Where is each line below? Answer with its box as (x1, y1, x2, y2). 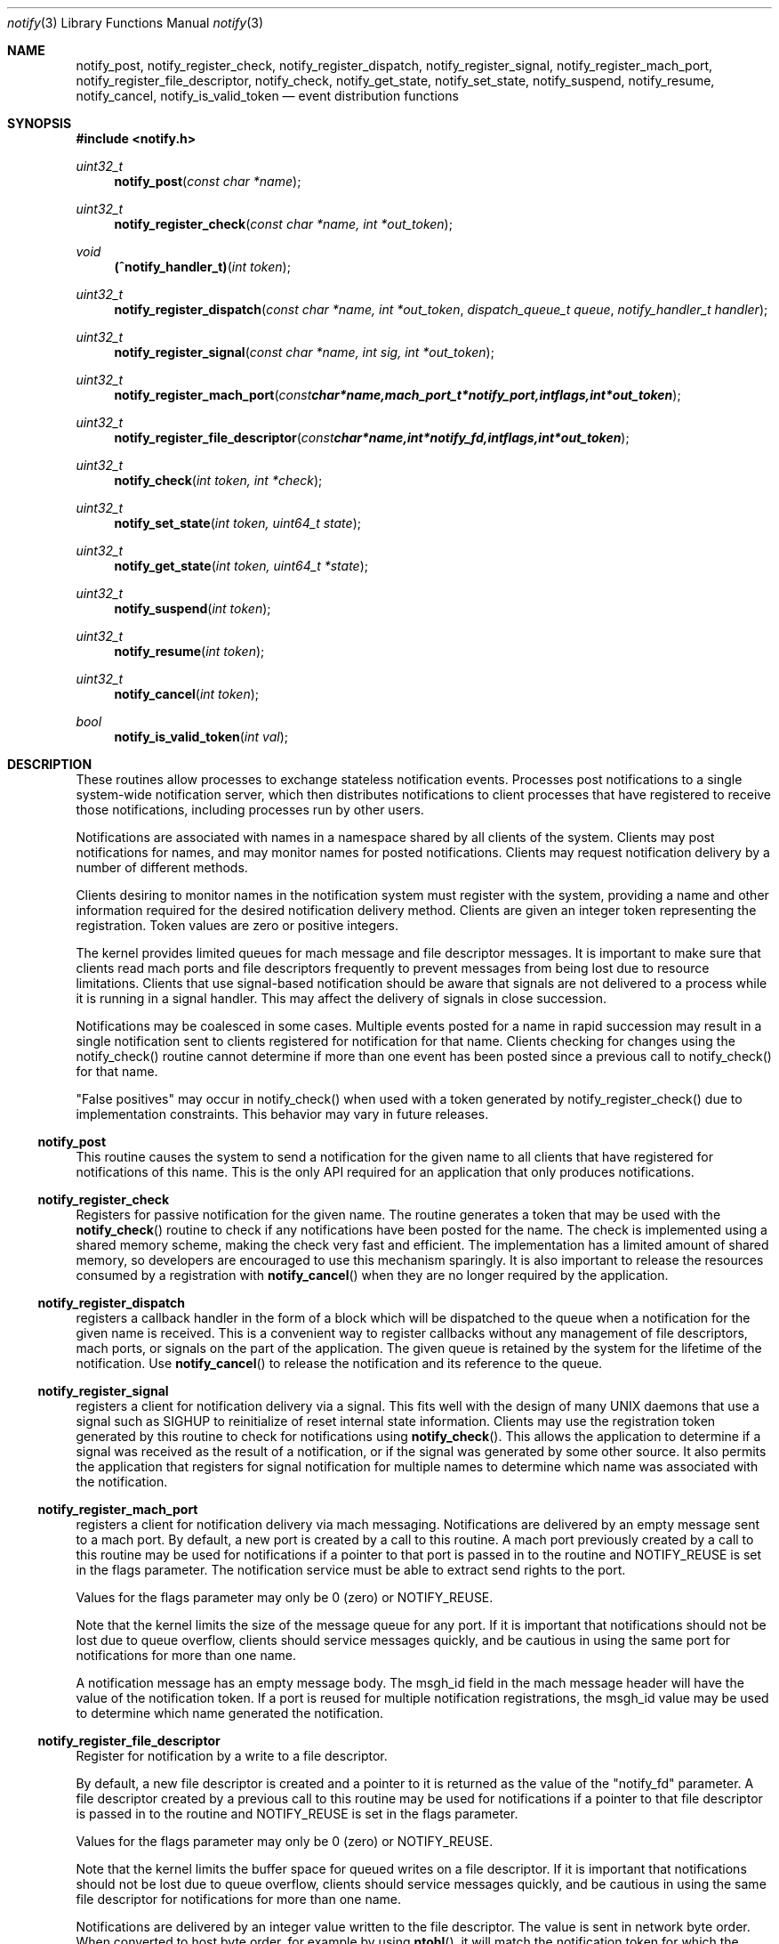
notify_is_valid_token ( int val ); (114, 729, 288, 744)
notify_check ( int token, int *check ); (114, 473, 323, 488)
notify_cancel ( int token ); (114, 686, 259, 701)
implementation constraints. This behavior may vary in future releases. (76, 1106, 489, 1122)
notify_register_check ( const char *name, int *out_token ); (114, 216, 453, 231)
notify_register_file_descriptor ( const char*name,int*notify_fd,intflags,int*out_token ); (114, 430, 630, 445)
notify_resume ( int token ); (114, 644, 265, 659)
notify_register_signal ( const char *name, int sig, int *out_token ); (114, 344, 494, 360)
